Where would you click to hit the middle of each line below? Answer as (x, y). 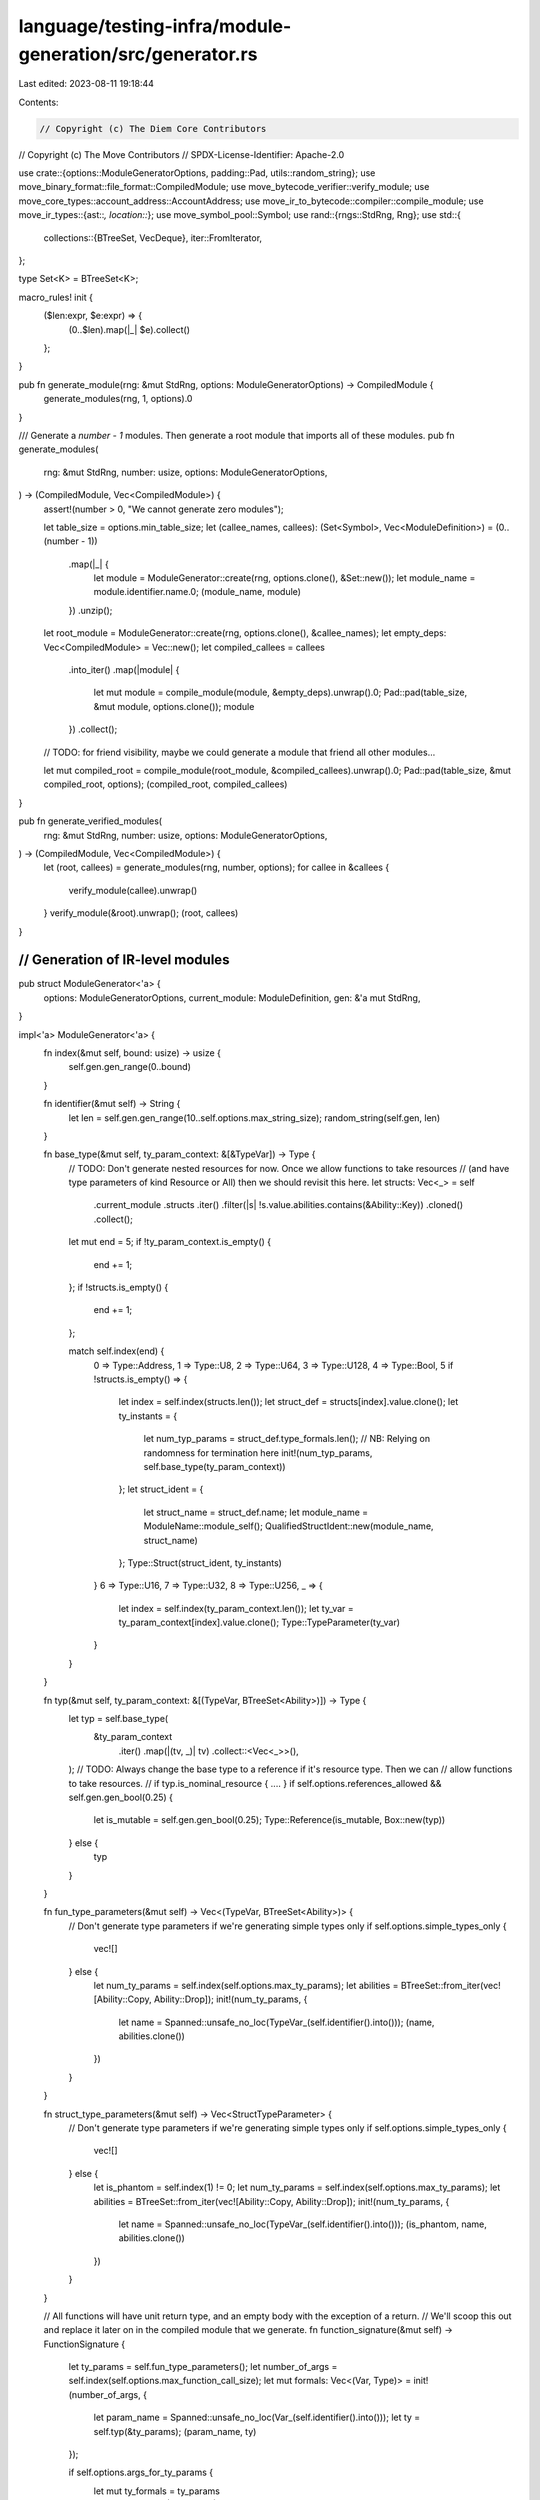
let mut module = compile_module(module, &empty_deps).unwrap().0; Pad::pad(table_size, (280, 692)
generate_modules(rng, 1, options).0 (118, 399)
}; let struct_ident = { (161, 1489)
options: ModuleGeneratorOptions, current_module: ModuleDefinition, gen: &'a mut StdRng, (232, 997)
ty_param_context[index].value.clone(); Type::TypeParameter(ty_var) (259, 1622)
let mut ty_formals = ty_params (156, 2491)
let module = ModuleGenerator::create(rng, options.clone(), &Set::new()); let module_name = (284, 578)
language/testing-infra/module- (155, 26)
